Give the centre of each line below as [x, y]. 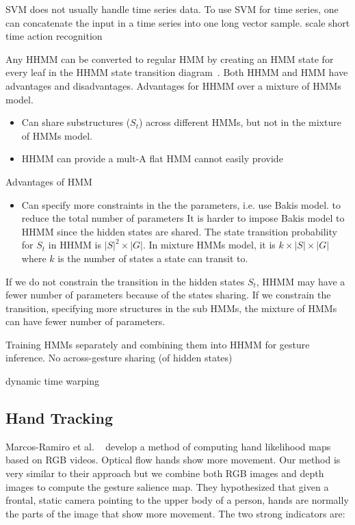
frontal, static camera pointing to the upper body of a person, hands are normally [177, 500]
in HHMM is [75, 245]
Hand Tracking [59, 418]
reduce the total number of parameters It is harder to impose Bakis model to [183, 218]
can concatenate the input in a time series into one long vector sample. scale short [178, 22]
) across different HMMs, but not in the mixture [240, 122]
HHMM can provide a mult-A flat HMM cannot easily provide [152, 158]
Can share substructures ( [76, 122]
